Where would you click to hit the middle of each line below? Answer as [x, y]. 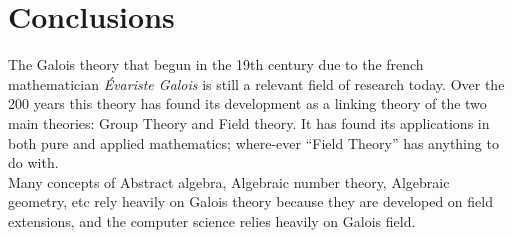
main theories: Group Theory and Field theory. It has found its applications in [249, 122]
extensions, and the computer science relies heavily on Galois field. [212, 220]
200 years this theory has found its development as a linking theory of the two [247, 103]
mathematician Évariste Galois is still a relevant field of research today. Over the [256, 83]
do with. [33, 162]
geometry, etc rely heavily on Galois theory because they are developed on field [250, 201]
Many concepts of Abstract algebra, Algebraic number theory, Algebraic [229, 181]
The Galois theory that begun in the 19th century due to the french [216, 64]
